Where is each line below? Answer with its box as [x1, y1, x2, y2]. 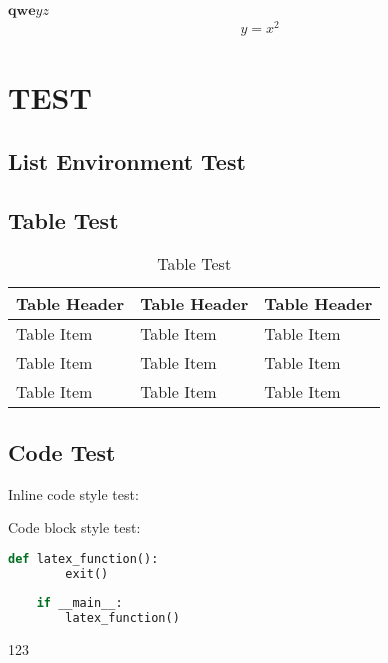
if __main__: [36, 596, 123, 611]
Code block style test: [8, 517, 141, 538]
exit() [65, 566, 109, 581]
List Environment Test [8, 145, 246, 176]
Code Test [8, 436, 116, 467]
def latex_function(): [8, 551, 159, 566]
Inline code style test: [8, 483, 139, 504]
